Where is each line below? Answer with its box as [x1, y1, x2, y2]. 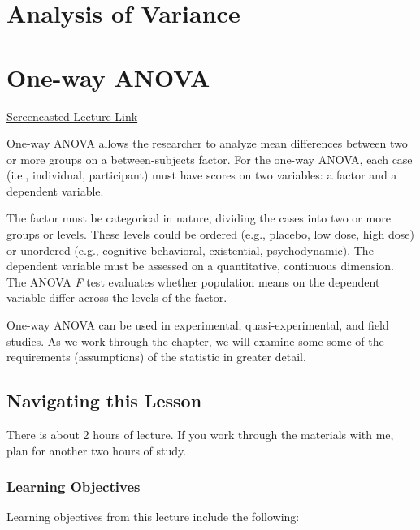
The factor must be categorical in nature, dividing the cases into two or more [6, 209, 391, 226]
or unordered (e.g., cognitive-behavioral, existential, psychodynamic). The [6, 241, 374, 258]
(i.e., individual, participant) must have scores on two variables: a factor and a [6, 166, 397, 183]
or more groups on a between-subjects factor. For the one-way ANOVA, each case [6, 150, 413, 167]
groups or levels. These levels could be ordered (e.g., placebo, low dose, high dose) [6, 226, 414, 243]
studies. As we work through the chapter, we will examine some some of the [6, 332, 384, 349]
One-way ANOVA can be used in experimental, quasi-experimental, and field [6, 317, 389, 334]
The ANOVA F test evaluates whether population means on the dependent [6, 273, 380, 290]
